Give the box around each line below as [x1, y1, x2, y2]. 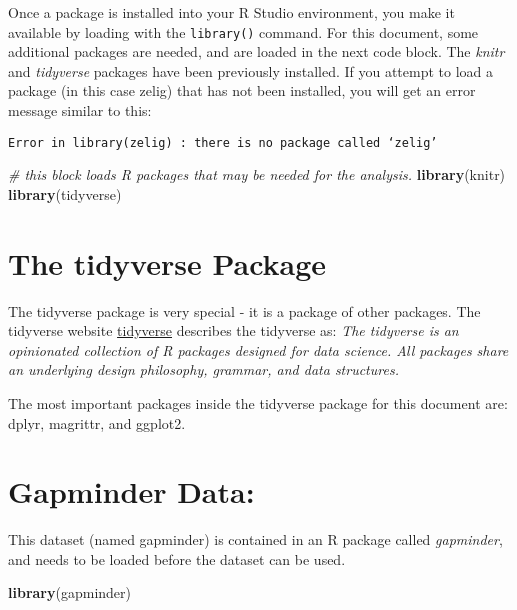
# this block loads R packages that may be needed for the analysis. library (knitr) [8, 164, 506, 185]
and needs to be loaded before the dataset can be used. [8, 548, 346, 569]
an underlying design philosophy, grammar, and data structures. [8, 359, 399, 380]
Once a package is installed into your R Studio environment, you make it [8, 2, 455, 22]
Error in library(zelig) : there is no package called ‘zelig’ [8, 135, 438, 150]
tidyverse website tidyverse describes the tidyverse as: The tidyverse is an [8, 320, 459, 341]
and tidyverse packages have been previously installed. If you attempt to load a [8, 60, 494, 81]
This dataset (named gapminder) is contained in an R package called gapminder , [8, 529, 503, 550]
